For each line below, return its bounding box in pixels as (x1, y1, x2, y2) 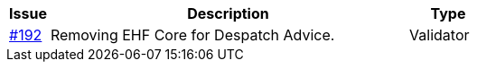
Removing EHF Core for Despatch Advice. (50, 26, 335, 44)
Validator (409, 26, 470, 44)
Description (187, 4, 269, 22)
